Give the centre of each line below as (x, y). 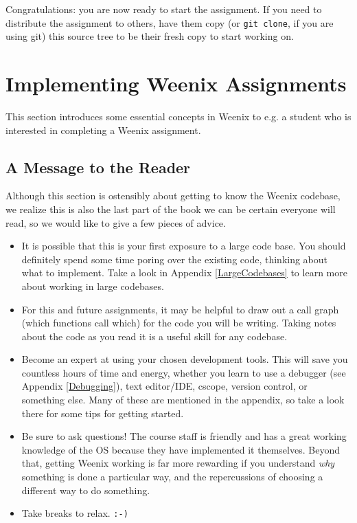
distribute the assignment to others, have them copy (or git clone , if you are (170, 22)
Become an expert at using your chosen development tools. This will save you (185, 359)
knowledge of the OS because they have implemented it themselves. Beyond (181, 449)
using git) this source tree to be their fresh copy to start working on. (150, 36)
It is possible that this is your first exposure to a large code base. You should (184, 246)
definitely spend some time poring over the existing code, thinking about (175, 259)
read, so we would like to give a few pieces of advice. (116, 222)
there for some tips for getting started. (103, 413)
